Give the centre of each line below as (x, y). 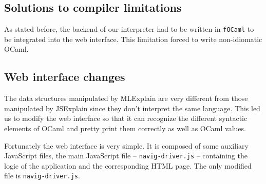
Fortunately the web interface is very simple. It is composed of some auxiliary (126, 145)
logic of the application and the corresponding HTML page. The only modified (128, 165)
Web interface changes (65, 77)
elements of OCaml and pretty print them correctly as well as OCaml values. (125, 128)
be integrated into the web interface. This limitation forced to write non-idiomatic (133, 39)
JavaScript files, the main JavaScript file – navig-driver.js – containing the (126, 156)
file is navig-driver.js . (42, 176)
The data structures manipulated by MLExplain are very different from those (126, 98)
